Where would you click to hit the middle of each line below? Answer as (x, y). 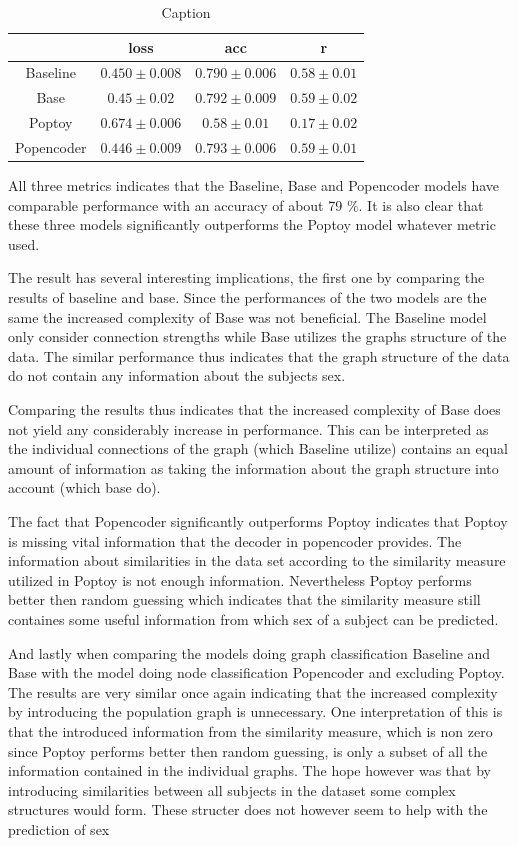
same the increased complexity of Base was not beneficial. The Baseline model (247, 316)
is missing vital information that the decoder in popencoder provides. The (235, 540)
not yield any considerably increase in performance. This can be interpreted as (248, 428)
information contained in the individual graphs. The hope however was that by (249, 770)
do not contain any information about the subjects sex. (177, 375)
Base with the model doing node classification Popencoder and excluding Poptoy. (256, 672)
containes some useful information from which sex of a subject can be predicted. (253, 618)
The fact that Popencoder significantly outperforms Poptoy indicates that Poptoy (258, 520)
